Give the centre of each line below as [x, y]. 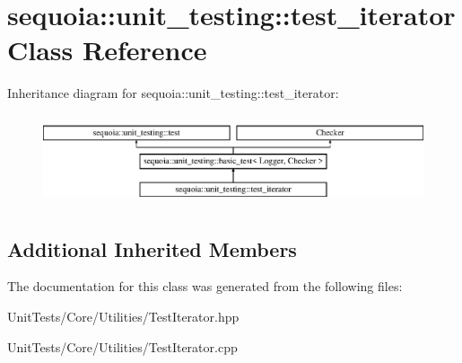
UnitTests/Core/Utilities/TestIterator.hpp [123, 317]
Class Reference [107, 50]
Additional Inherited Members [152, 248]
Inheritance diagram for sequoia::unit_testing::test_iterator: [173, 93]
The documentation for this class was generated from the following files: [205, 286]
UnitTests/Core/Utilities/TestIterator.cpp [122, 346]
